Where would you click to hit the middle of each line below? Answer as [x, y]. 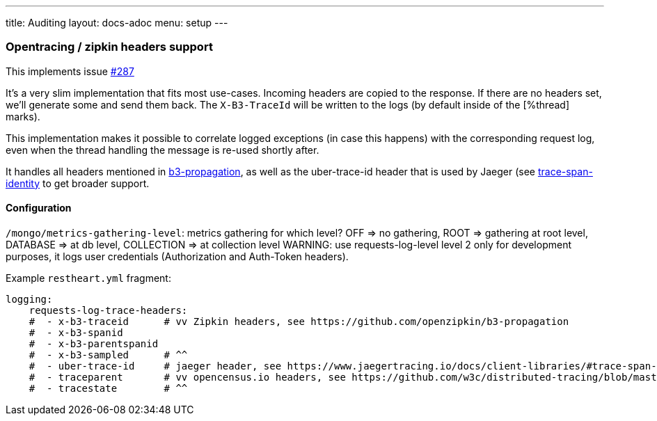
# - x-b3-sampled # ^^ [108, 355]
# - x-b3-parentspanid [94, 343]
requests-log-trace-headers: [108, 310]
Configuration [39, 208]
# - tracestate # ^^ [108, 388]
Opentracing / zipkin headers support [109, 47]
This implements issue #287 [70, 71]
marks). [23, 116]
